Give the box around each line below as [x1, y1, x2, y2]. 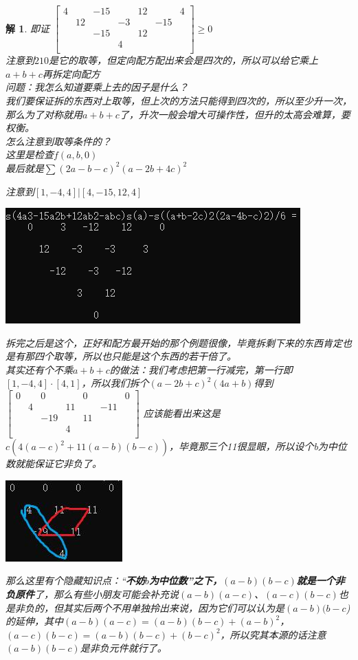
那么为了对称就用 [5, 107, 82, 121]
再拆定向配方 [42, 66, 100, 81]
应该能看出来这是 [143, 405, 221, 420]
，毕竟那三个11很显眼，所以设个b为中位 [169, 439, 347, 454]
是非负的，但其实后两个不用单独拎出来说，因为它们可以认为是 [5, 600, 284, 615]
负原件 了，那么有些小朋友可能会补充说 [5, 587, 179, 601]
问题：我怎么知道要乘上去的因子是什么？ [5, 80, 188, 94]
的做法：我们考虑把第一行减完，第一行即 [109, 362, 293, 376]
